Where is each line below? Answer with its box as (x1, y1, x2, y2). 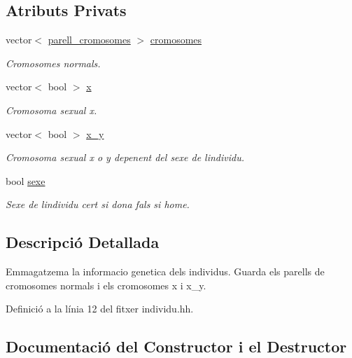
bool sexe (6, 173, 45, 188)
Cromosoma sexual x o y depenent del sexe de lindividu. (6, 150, 245, 165)
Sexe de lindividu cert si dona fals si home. (6, 197, 190, 212)
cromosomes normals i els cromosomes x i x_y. (6, 277, 206, 292)
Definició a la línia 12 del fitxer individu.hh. (6, 301, 194, 316)
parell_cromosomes (48, 32, 131, 47)
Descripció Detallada (6, 231, 160, 253)
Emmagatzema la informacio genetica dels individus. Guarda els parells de (6, 264, 325, 279)
